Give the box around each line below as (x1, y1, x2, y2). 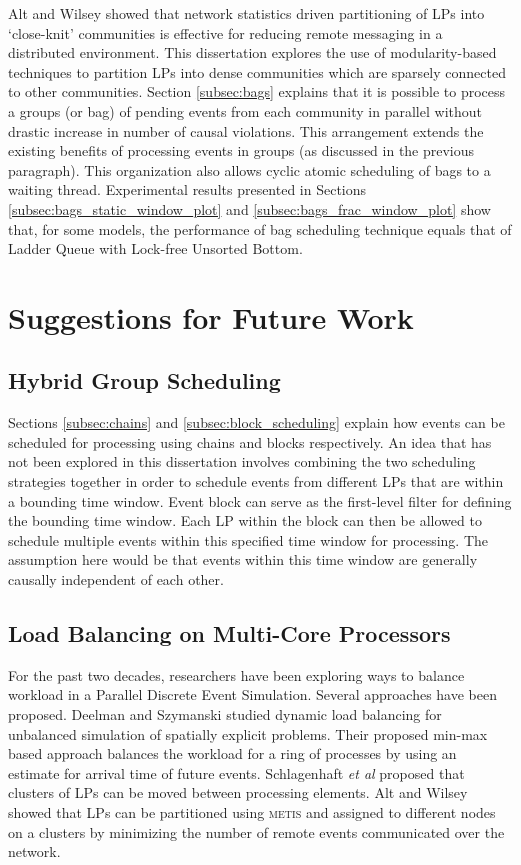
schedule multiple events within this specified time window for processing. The (8, 529, 489, 550)
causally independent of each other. (8, 569, 224, 590)
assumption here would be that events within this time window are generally (8, 549, 478, 570)
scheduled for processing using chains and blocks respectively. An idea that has (8, 431, 492, 452)
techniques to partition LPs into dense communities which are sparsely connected (8, 61, 506, 82)
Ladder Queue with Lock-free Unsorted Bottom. (8, 238, 303, 259)
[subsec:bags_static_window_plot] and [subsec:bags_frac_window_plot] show (8, 198, 491, 219)
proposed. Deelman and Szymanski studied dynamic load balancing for (8, 704, 442, 725)
